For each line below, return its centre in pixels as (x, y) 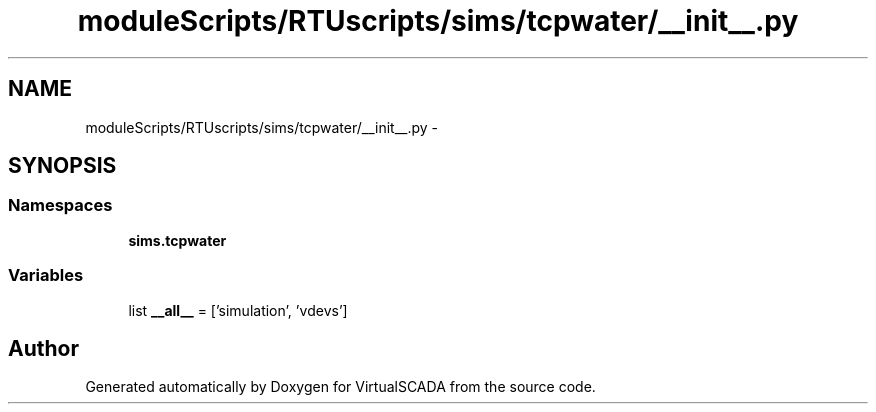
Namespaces (60, 205)
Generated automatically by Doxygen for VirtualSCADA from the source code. (340, 387)
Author (43, 348)
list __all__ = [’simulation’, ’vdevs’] (238, 310)
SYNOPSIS (62, 166)
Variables (46, 275)
